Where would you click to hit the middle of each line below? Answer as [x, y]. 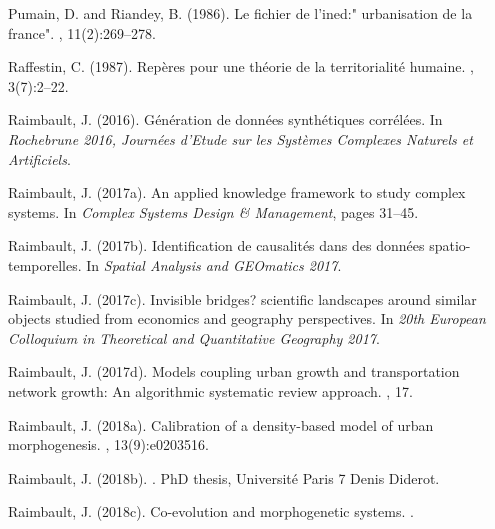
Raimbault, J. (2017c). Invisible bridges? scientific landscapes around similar [242, 298]
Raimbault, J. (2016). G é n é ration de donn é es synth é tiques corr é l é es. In [225, 119]
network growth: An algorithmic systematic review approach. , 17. [210, 390]
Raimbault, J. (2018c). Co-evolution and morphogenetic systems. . [211, 511]
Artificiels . [39, 158]
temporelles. [45, 264]
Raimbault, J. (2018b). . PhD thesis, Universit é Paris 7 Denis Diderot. [224, 477]
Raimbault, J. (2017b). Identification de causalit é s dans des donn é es [216, 245]
